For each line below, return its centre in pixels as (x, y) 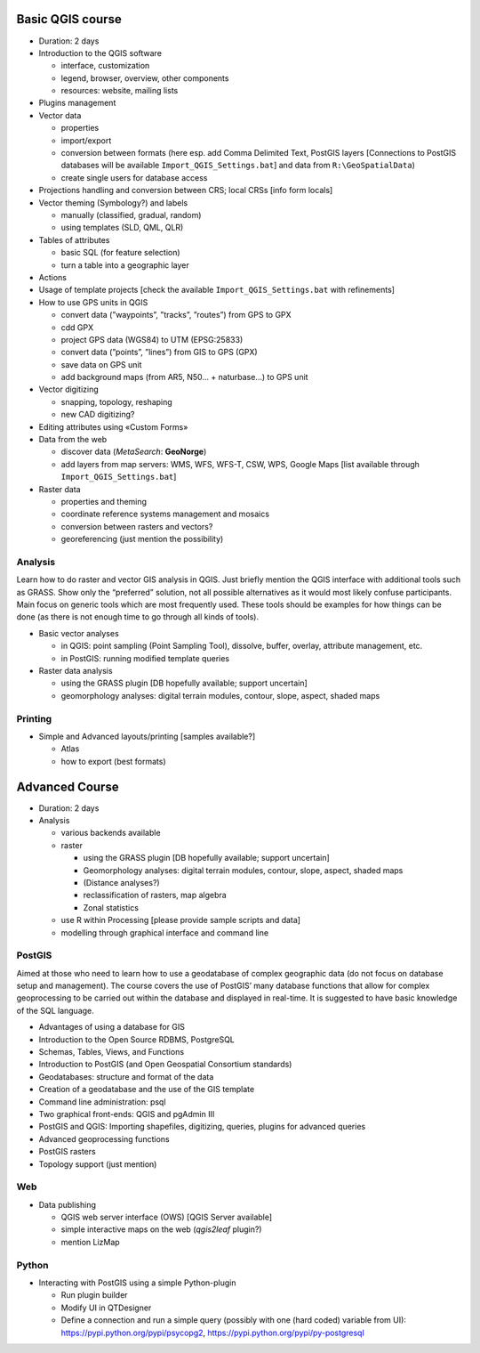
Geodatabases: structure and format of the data (126, 1076)
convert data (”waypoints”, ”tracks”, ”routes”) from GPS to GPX (176, 315)
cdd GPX (77, 327)
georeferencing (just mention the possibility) (142, 539)
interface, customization (105, 66)
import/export (86, 140)
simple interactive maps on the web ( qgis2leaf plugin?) (161, 1229)
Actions (52, 277)
